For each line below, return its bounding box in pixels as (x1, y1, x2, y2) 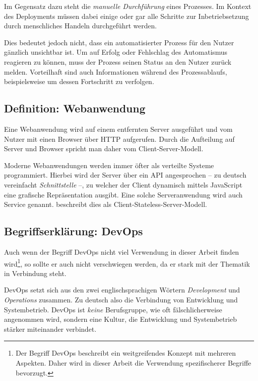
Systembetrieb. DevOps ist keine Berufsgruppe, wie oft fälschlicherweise (4, 304, 222, 314)
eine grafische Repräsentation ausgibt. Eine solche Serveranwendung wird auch (4, 189, 243, 199)
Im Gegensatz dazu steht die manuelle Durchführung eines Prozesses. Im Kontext (4, 1, 252, 11)
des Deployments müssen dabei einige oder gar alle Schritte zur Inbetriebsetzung (4, 10, 249, 21)
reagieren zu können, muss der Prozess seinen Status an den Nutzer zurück (4, 56, 232, 67)
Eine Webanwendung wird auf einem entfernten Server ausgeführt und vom (4, 123, 233, 134)
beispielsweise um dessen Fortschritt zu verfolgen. (4, 76, 154, 87)
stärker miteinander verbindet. (4, 323, 97, 334)
